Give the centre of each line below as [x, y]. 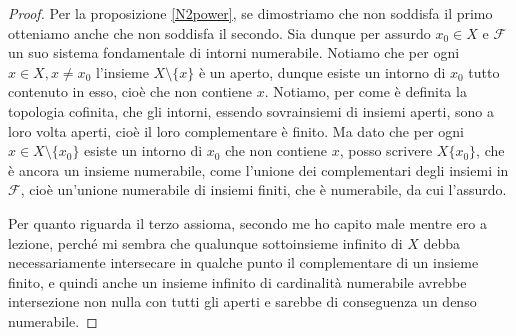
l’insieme [122, 71]
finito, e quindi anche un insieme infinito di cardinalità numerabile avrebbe [237, 281]
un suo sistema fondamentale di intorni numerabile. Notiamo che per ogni [234, 52]
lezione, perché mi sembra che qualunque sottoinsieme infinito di [205, 242]
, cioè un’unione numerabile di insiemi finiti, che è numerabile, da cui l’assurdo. [263, 189]
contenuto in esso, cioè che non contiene [130, 91]
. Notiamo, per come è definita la [365, 91]
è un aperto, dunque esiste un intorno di [322, 71]
